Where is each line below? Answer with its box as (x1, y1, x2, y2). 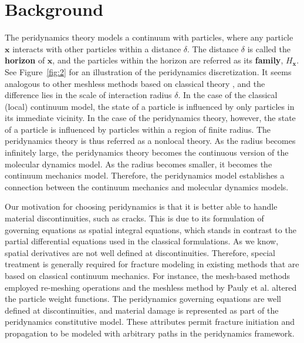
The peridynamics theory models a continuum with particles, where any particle (5, 31, 293, 43)
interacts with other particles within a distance (12, 42, 181, 55)
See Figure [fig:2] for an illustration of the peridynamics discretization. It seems (5, 65, 292, 78)
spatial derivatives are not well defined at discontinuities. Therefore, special (5, 246, 275, 258)
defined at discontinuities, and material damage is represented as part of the (5, 304, 279, 316)
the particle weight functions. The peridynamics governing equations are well (5, 292, 281, 305)
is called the (247, 42, 291, 55)
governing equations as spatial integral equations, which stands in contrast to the (5, 223, 296, 236)
